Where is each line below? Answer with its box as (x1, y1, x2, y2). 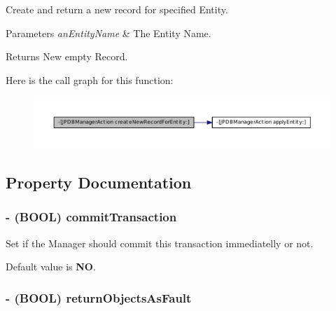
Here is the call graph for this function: (6, 72, 174, 87)
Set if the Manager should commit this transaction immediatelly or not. (6, 235, 314, 250)
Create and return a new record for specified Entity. (6, 2, 228, 16)
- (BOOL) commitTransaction (6, 208, 177, 226)
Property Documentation (6, 172, 192, 193)
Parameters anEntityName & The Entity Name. (6, 25, 211, 40)
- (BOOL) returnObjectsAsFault (6, 289, 192, 306)
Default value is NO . (6, 259, 96, 274)
